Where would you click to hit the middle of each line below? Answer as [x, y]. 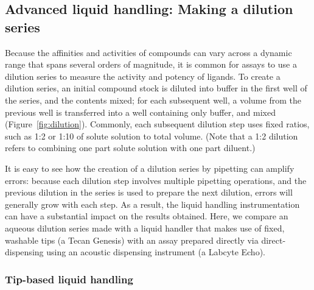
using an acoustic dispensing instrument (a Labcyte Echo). [156, 252]
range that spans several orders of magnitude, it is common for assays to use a [151, 64]
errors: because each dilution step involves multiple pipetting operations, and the [156, 180]
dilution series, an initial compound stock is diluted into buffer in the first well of [156, 88]
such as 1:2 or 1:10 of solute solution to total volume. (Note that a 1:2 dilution [152, 136]
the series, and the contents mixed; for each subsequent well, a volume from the [153, 100]
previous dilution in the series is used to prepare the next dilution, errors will [149, 192]
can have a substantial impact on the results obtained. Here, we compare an [147, 216]
